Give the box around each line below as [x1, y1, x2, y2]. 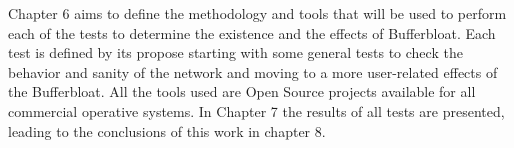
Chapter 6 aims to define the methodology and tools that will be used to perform [8, 3, 507, 23]
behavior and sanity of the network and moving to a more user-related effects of [8, 61, 498, 82]
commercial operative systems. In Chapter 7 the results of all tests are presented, [8, 100, 505, 121]
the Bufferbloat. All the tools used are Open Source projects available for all [8, 81, 476, 102]
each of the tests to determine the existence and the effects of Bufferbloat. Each [8, 22, 496, 43]
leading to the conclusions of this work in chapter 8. [8, 120, 326, 141]
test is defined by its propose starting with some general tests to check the [8, 42, 463, 63]
